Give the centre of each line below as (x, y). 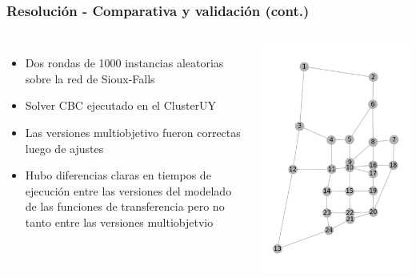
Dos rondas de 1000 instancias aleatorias (124, 63)
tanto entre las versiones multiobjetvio (119, 222)
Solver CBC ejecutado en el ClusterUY (121, 105)
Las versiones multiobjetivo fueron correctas (133, 132)
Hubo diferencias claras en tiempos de (118, 175)
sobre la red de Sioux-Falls (90, 78)
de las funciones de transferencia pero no (125, 206)
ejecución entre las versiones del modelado (128, 190)
